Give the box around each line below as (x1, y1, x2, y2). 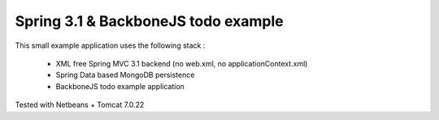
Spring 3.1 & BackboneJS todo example (15, 12, 284, 30)
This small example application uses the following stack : (15, 41, 206, 50)
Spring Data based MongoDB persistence (55, 70, 195, 80)
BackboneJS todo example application (55, 81, 185, 91)
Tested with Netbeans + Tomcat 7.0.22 (15, 100, 145, 109)
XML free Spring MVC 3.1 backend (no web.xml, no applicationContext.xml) (55, 58, 308, 68)
